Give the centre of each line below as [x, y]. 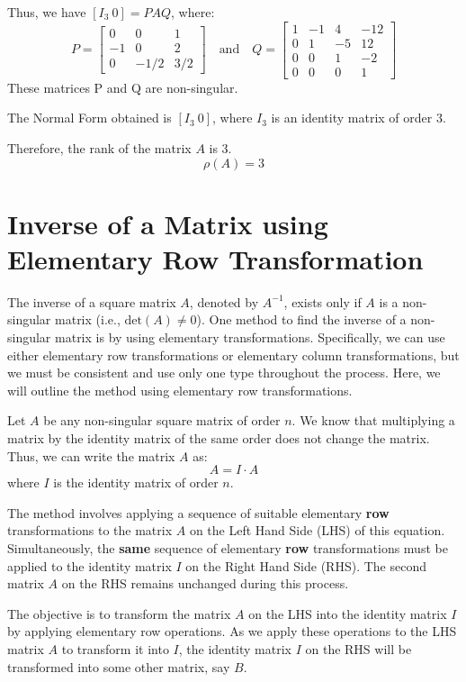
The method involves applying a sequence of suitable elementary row [198, 512]
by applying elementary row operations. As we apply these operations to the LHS [232, 631]
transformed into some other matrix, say [119, 666]
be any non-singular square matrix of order [162, 420]
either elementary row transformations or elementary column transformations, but [233, 355]
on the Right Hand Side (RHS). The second [306, 565]
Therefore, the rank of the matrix [99, 147]
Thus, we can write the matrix [91, 455]
